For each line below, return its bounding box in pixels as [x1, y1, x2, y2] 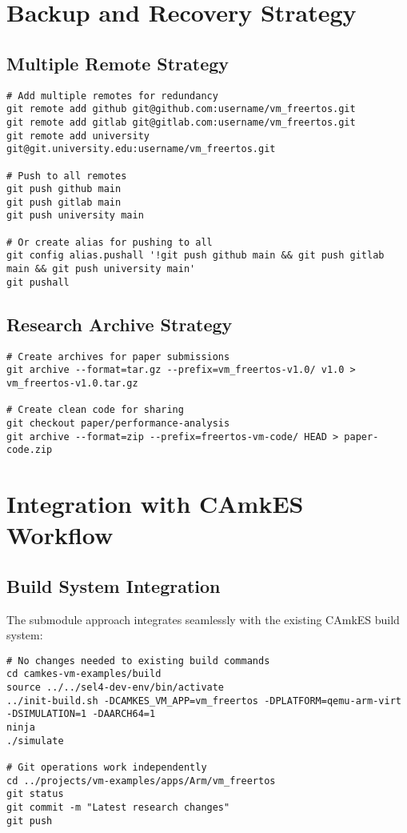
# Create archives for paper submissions [6, 350, 230, 362]
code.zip [6, 444, 53, 456]
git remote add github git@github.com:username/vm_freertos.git [6, 103, 356, 115]
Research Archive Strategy [6, 311, 233, 336]
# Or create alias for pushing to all [6, 236, 213, 248]
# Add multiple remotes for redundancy [6, 90, 218, 102]
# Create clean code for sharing [6, 404, 184, 416]
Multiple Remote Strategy [6, 50, 229, 75]
